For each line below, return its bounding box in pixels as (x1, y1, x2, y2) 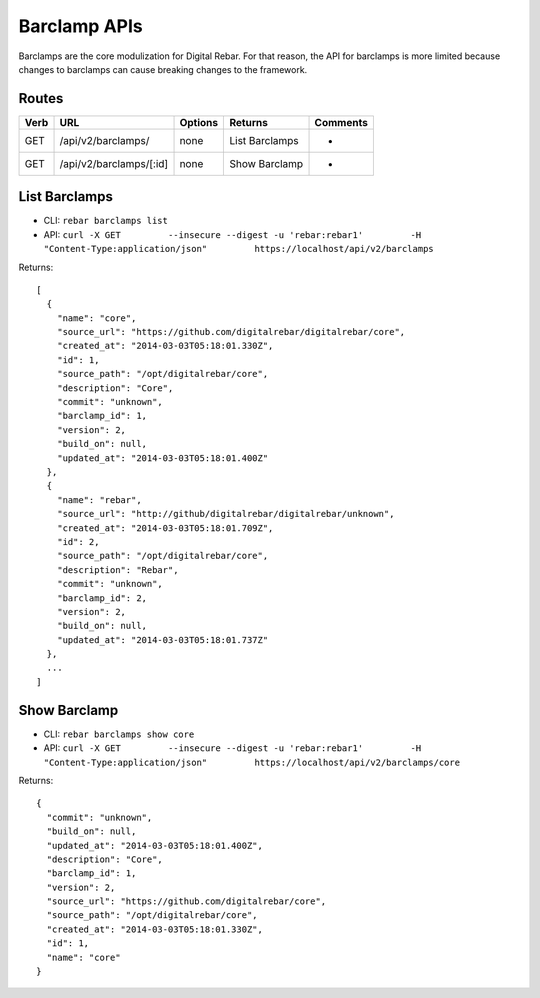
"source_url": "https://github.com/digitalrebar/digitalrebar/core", (56, 326, 406, 338)
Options (179, 115, 219, 129)
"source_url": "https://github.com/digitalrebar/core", (46, 896, 327, 907)
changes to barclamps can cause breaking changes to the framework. (18, 63, 308, 75)
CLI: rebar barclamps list (43, 215, 169, 227)
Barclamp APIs (18, 15, 144, 37)
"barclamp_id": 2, (56, 592, 148, 604)
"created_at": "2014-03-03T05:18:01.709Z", (56, 522, 274, 534)
